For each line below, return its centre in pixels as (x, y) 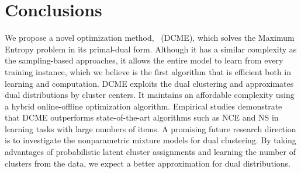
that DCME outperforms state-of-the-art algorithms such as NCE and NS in (142, 117)
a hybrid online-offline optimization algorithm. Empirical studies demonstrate (143, 106)
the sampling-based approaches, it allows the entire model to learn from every (144, 60)
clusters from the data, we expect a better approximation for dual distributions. (148, 163)
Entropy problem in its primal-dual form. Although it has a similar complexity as (151, 49)
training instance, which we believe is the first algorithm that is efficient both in (148, 71)
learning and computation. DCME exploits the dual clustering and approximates (149, 83)
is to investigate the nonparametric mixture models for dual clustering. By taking (150, 140)
